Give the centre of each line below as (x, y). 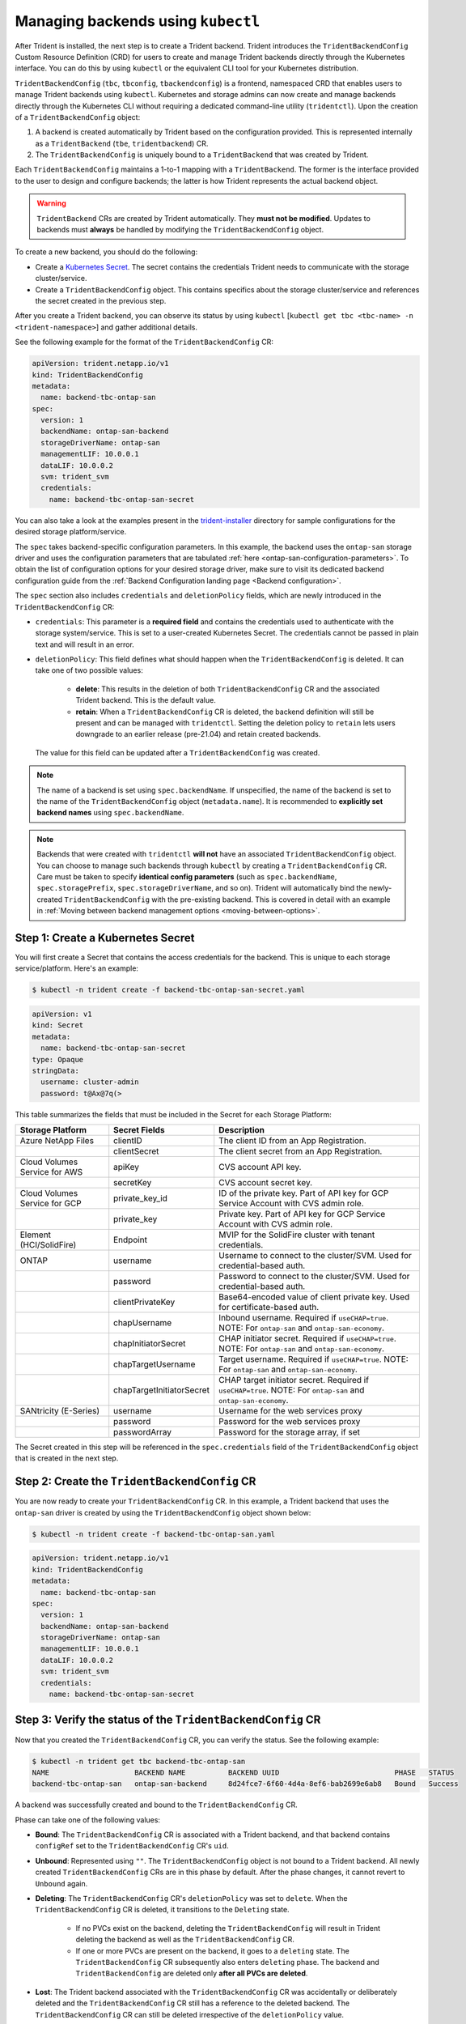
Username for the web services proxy (291, 1411)
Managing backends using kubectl (138, 21)
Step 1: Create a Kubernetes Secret (105, 938)
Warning (51, 203)
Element (36, 1235)
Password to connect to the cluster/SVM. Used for (314, 1277)
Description (242, 1130)
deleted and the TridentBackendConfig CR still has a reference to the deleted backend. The (193, 2003)
